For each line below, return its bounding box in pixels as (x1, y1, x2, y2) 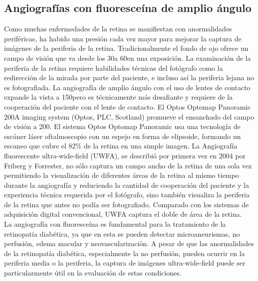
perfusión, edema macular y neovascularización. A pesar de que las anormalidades (4, 238, 254, 249)
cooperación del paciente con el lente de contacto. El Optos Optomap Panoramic (4, 101, 251, 112)
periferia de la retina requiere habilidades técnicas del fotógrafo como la (4, 62, 223, 73)
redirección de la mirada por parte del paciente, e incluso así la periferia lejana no (4, 72, 254, 83)
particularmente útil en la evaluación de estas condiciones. (4, 268, 182, 278)
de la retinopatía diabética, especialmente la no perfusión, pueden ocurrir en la (4, 248, 245, 258)
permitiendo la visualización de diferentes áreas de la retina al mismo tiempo (4, 170, 239, 180)
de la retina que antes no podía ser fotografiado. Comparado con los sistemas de (4, 199, 249, 209)
